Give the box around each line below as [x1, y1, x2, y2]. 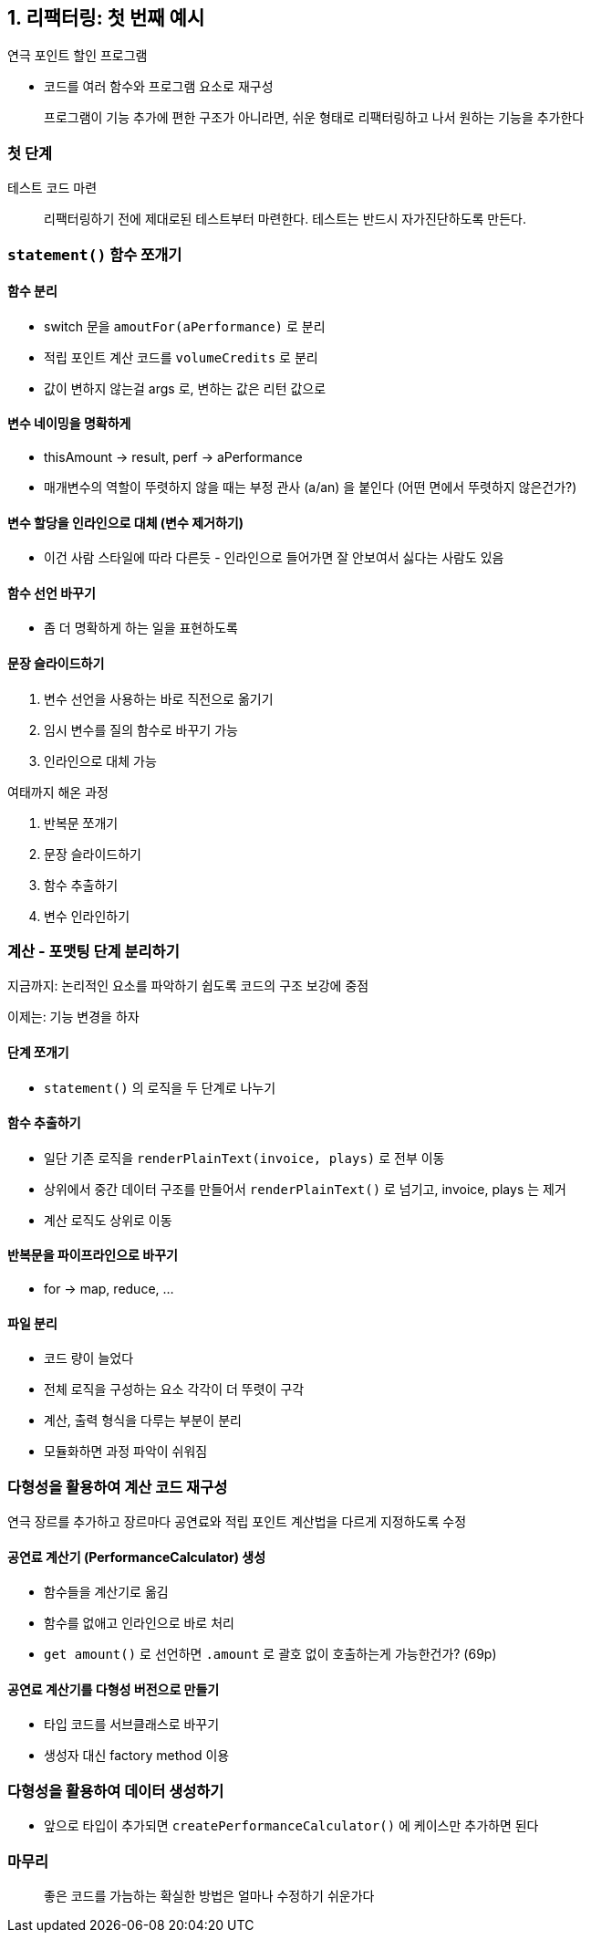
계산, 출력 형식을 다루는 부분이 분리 [44, 1412, 242, 1429]
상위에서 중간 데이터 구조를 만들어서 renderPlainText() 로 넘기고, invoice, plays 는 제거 [44, 1180, 566, 1197]
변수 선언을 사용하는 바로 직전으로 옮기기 [44, 690, 274, 707]
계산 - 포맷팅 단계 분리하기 [7, 942, 180, 961]
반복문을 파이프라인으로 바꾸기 [7, 1247, 178, 1264]
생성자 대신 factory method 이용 [44, 1747, 230, 1764]
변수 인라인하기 [44, 907, 130, 924]
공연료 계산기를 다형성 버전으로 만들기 [7, 1681, 220, 1697]
